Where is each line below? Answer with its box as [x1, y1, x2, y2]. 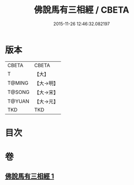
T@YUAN [7, 98, 30, 105]
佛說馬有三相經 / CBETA [33, 4, 130, 16]
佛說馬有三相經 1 [5, 172, 54, 181]
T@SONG [7, 89, 30, 95]
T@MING [7, 79, 29, 86]
